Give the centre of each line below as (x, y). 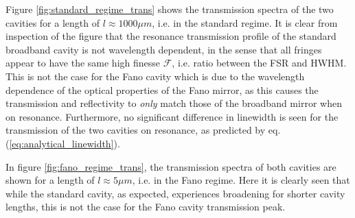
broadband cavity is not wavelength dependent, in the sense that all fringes (164, 49)
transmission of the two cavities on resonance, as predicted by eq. (143, 130)
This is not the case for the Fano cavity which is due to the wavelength (155, 76)
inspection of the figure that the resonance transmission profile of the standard (171, 36)
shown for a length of (50, 180)
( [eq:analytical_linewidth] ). (63, 143)
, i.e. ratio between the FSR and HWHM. (259, 63)
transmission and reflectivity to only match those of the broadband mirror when (174, 103)
